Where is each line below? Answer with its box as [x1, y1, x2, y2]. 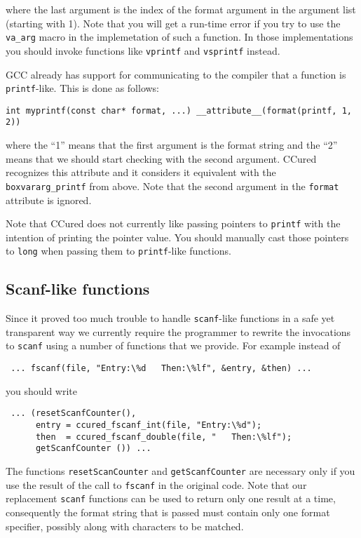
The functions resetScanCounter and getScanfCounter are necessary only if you [6, 463, 355, 478]
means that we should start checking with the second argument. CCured [6, 151, 317, 166]
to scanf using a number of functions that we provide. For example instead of [6, 338, 341, 353]
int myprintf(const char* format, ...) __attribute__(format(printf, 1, [6, 105, 352, 116]
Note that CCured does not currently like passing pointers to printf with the [6, 216, 341, 231]
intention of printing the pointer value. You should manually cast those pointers [6, 229, 349, 244]
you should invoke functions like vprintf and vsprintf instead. [6, 43, 280, 58]
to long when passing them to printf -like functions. [6, 243, 231, 258]
